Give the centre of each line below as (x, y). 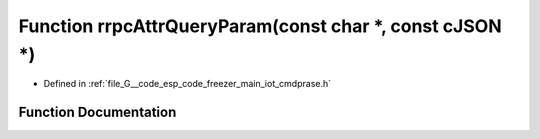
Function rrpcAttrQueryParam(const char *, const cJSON (260, 26)
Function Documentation (97, 112)
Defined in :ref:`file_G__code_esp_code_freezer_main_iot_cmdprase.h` (187, 84)
